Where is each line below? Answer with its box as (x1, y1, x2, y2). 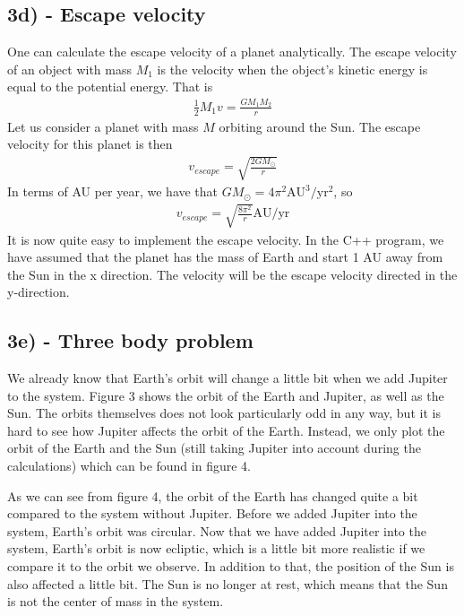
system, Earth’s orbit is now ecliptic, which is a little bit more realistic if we (7, 539, 425, 558)
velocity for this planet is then (7, 134, 173, 153)
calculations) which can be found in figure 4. (7, 456, 251, 475)
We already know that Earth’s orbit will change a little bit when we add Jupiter (7, 369, 448, 387)
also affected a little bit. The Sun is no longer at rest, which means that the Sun (7, 574, 448, 593)
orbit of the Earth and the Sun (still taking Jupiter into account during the (7, 438, 421, 457)
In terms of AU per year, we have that (7, 182, 219, 201)
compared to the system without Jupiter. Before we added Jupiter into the (7, 504, 417, 523)
